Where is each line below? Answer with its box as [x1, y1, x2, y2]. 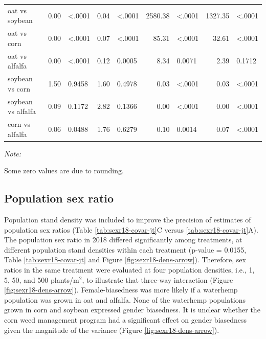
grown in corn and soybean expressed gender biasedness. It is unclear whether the [4, 304, 260, 315]
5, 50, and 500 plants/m [4, 274, 79, 285]
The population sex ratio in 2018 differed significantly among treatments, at [4, 234, 242, 245]
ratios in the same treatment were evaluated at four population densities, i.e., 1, [4, 264, 255, 275]
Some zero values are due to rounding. [4, 165, 124, 176]
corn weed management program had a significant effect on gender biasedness [4, 314, 247, 325]
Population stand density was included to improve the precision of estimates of [4, 214, 251, 225]
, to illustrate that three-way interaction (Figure [82, 274, 233, 285]
